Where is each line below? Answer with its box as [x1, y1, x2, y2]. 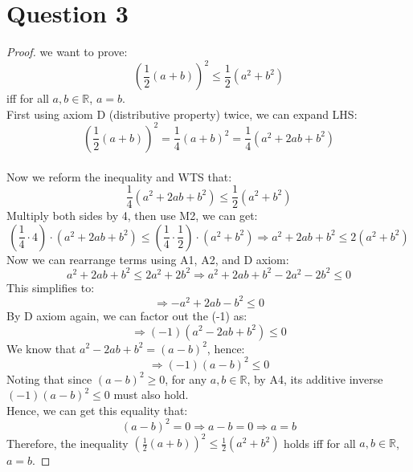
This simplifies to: [6, 279, 95, 295]
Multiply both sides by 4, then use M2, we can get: [6, 207, 258, 224]
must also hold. [113, 386, 189, 403]
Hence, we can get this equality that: [6, 401, 188, 418]
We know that [6, 340, 76, 356]
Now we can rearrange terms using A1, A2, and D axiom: [6, 250, 289, 267]
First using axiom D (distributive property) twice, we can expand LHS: [6, 105, 358, 122]
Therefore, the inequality [6, 434, 129, 451]
